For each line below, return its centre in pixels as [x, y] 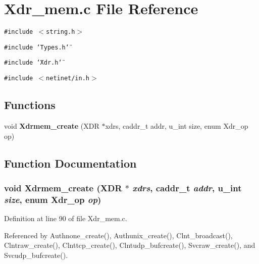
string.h [61, 32]
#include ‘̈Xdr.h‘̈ [33, 63]
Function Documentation [70, 163]
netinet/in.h [68, 78]
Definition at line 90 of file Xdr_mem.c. [66, 218]
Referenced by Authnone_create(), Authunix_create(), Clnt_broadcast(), [118, 235]
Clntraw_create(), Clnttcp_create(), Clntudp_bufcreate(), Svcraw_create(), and [130, 245]
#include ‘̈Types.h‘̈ [37, 47]
